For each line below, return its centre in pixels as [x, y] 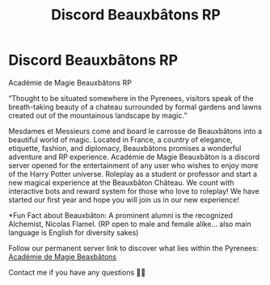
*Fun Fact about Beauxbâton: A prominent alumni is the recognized [120, 215]
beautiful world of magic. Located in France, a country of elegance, [120, 140]
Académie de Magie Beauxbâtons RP [70, 82]
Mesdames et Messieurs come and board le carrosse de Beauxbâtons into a [135, 131]
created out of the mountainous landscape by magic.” [98, 115]
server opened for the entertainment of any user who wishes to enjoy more [133, 165]
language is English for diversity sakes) [74, 233]
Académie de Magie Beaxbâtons [63, 257]
